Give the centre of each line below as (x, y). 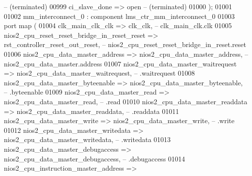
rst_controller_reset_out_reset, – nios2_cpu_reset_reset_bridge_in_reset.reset (125, 44)
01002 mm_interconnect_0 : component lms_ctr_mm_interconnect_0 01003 (119, 16)
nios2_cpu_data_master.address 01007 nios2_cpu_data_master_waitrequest (120, 63)
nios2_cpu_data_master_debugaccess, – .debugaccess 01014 (94, 158)
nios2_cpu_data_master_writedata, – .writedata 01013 (87, 139)
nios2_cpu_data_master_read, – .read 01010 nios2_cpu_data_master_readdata (126, 101)
